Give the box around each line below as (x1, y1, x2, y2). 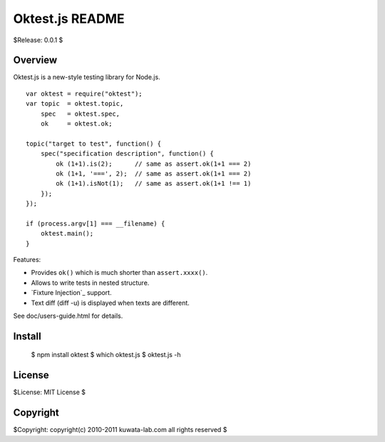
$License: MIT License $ (13, 388, 86, 396)
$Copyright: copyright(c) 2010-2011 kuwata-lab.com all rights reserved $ (13, 426, 227, 434)
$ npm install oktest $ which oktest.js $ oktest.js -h (31, 351, 181, 359)
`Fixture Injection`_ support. (31, 288, 112, 297)
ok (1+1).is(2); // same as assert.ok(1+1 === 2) (56, 159, 252, 168)
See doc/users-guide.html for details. (13, 311, 123, 321)
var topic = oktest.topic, (26, 100, 124, 108)
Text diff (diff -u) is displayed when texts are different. (31, 298, 190, 307)
